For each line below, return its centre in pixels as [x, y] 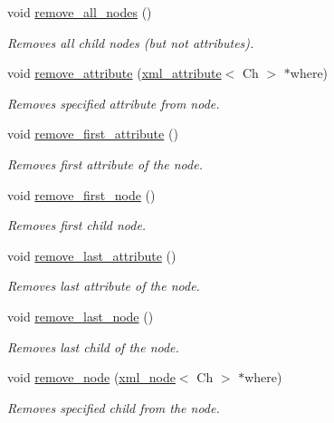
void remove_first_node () [81, 194]
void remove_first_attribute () [93, 134]
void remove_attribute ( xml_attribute [115, 73]
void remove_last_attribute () [92, 255]
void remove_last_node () [81, 316]
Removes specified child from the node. [114, 407]
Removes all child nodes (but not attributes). [131, 42]
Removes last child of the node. [93, 346]
